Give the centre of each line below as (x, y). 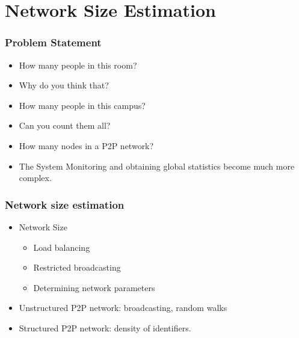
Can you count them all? (65, 125)
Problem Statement (53, 42)
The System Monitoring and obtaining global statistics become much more (157, 166)
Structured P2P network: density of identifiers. (105, 327)
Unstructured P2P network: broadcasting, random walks (123, 308)
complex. (35, 178)
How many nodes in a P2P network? (86, 145)
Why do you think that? (64, 85)
